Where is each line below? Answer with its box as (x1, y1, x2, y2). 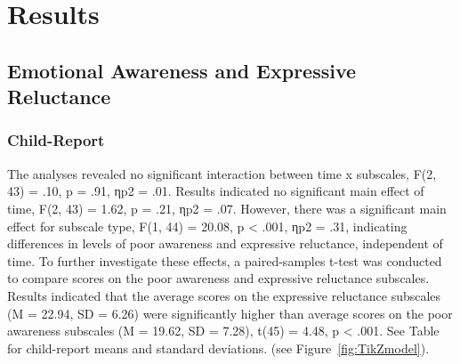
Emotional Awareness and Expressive (7, 56, 357, 84)
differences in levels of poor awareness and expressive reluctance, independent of (7, 234, 443, 253)
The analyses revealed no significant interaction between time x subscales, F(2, (7, 164, 437, 182)
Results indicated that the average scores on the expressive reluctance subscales (7, 286, 441, 304)
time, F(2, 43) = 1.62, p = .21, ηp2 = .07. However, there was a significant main (7, 198, 447, 217)
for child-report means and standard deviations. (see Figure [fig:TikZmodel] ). (7, 338, 430, 357)
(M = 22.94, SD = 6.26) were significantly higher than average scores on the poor (7, 303, 453, 322)
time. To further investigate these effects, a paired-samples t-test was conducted (7, 251, 442, 270)
